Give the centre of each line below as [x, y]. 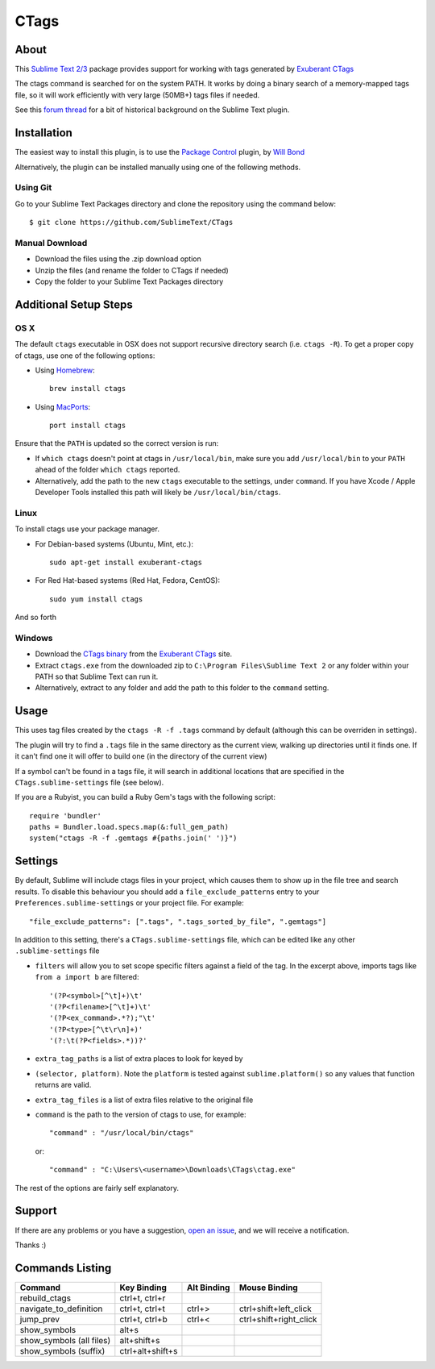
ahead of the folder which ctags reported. [108, 470]
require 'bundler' [66, 816]
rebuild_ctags [46, 1298]
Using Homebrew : [65, 370]
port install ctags [88, 426]
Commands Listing [63, 1268]
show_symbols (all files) [65, 1340]
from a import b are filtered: [87, 977]
